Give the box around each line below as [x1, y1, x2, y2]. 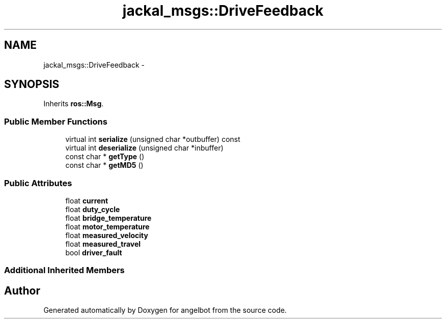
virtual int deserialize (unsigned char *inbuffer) [65, 143, 224, 153]
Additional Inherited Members [4, 265, 125, 276]
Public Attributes [4, 178, 72, 188]
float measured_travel [65, 239, 141, 248]
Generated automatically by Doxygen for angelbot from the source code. [43, 306, 287, 315]
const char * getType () [65, 152, 145, 161]
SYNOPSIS [4, 78, 60, 91]
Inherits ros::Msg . [43, 99, 104, 108]
